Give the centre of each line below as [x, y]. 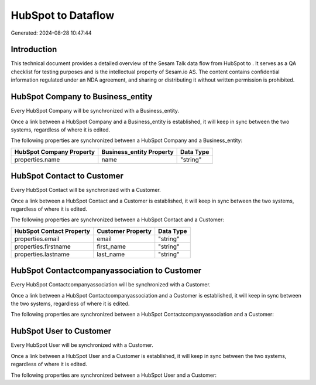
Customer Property [124, 231]
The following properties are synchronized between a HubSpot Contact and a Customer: [118, 219]
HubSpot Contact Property [52, 231]
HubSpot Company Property [55, 151]
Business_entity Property [138, 151]
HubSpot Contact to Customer [67, 176]
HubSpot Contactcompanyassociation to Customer [106, 271]
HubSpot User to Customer [61, 331]
